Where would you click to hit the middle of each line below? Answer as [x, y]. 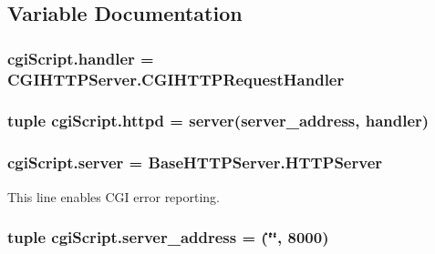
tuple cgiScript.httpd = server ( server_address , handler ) [218, 121]
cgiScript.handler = [81, 58]
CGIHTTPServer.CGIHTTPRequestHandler [176, 79]
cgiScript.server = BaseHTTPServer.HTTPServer [195, 163]
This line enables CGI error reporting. [114, 196]
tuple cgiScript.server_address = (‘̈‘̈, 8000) [168, 237]
